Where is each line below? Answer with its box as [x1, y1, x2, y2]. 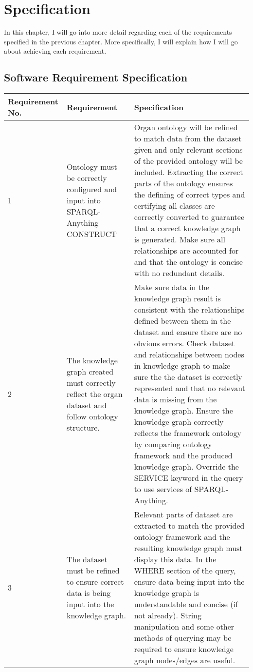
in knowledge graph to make [134, 360, 231, 372]
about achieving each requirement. [4, 46, 107, 56]
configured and [67, 183, 117, 195]
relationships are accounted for [134, 245, 239, 257]
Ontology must [67, 160, 117, 172]
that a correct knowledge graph [134, 222, 241, 234]
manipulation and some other [134, 621, 235, 632]
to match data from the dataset [134, 133, 242, 144]
